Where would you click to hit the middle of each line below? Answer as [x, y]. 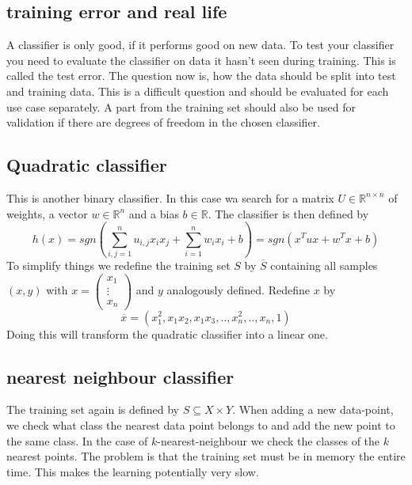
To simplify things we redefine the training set [118, 265]
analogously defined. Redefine [238, 290]
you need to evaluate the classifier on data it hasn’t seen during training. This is [201, 60]
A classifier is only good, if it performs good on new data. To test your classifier [200, 45]
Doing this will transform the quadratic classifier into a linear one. [167, 333]
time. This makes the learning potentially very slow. [133, 471]
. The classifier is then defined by [288, 213]
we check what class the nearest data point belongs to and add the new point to [201, 424]
